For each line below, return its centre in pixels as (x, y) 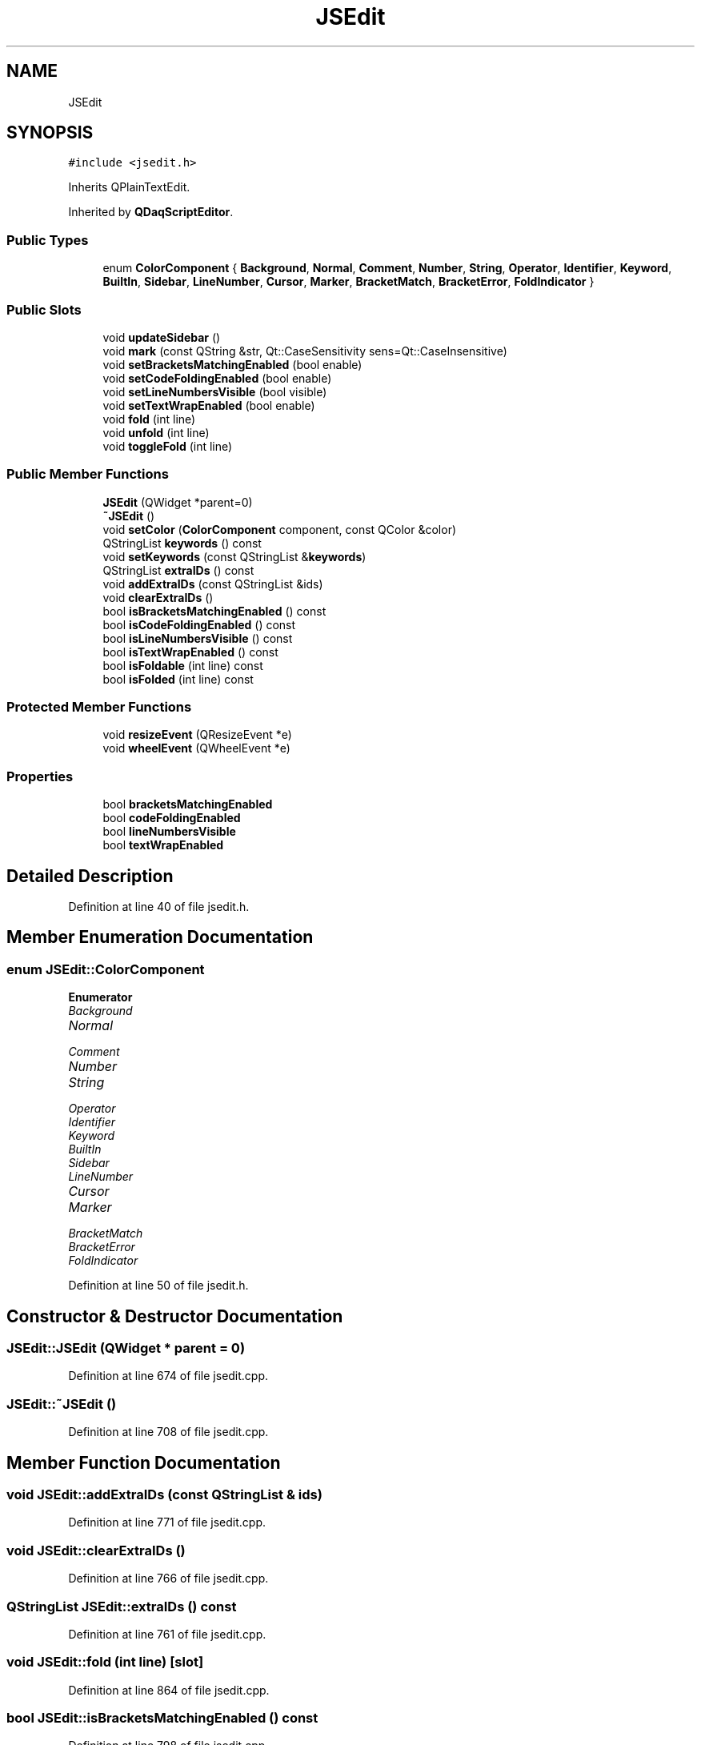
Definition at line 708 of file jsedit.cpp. (168, 1432)
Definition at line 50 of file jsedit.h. (158, 1286)
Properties (40, 776)
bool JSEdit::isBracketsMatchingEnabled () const (162, 1718)
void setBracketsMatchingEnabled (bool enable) (232, 364)
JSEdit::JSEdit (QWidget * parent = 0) (126, 1348)
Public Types (48, 240)
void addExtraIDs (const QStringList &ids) (213, 584)
